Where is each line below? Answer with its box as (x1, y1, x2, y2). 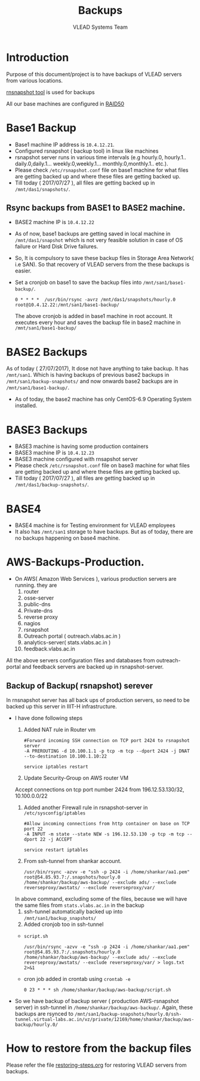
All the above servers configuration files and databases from (6, 657, 155, 664)
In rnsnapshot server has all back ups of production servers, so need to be (6, 697, 190, 704)
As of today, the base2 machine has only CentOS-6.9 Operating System (14, 396, 192, 403)
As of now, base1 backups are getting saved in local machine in (14, 230, 171, 237)
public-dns (23, 601, 51, 608)
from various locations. (6, 77, 63, 84)
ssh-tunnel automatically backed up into (23, 908, 123, 915)
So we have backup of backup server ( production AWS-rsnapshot (14, 998, 179, 1004)
